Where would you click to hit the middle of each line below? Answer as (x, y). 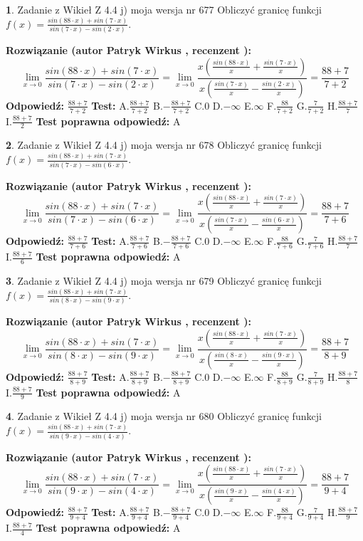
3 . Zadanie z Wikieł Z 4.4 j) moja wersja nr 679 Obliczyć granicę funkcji (164, 280)
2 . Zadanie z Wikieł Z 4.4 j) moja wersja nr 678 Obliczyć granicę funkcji (164, 145)
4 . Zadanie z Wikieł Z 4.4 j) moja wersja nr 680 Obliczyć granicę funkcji (164, 416)
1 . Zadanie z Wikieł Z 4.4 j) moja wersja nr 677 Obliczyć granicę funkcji (164, 9)
